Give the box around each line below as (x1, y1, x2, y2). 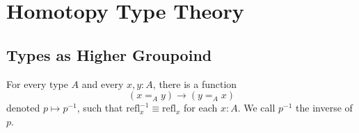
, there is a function (152, 76, 237, 91)
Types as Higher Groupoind (6, 44, 212, 65)
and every (81, 76, 124, 91)
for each (184, 100, 218, 115)
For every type (6, 76, 68, 91)
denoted (6, 100, 40, 115)
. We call (237, 100, 276, 115)
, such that (77, 100, 123, 115)
